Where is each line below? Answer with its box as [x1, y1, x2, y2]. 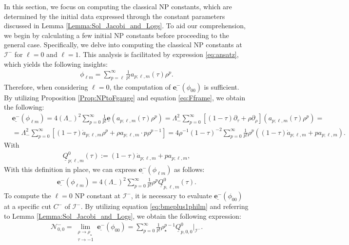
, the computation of [109, 81, 171, 92]
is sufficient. [204, 81, 239, 92]
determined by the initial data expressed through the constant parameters [4, 11, 225, 21]
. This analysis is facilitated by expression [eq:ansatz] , [78, 49, 239, 59]
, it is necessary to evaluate [131, 190, 212, 201]
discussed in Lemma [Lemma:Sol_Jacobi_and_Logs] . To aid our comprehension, [4, 20, 246, 31]
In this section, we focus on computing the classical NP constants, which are [4, 1, 232, 11]
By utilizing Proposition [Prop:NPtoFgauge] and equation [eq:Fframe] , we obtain [4, 92, 245, 102]
